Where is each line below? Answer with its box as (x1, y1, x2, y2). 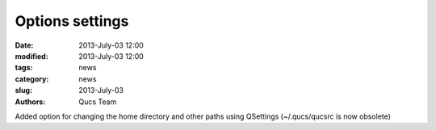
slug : (15, 86, 32, 95)
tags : (15, 63, 33, 73)
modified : (15, 51, 48, 61)
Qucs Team (78, 97, 117, 107)
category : (15, 73, 49, 84)
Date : (15, 40, 34, 50)
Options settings (15, 12, 129, 30)
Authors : (15, 97, 46, 107)
